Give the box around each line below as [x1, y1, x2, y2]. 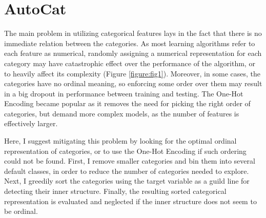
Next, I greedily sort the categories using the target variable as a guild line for [4, 175, 250, 186]
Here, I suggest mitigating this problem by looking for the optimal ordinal [4, 135, 237, 146]
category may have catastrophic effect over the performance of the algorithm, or [4, 57, 255, 68]
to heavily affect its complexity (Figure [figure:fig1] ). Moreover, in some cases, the [4, 68, 260, 78]
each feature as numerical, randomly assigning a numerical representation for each [4, 48, 262, 58]
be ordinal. [4, 206, 38, 216]
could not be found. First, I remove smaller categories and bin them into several [4, 155, 255, 166]
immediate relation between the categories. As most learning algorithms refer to [4, 37, 255, 48]
